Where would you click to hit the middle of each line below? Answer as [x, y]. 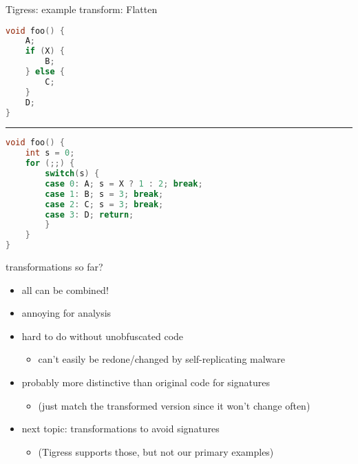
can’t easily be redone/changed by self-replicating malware [162, 359]
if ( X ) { [45, 51]
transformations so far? [54, 267]
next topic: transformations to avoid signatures [120, 429]
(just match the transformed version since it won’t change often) [174, 405]
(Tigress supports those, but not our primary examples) [156, 451]
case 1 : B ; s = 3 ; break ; [104, 194]
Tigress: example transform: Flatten [82, 9]
